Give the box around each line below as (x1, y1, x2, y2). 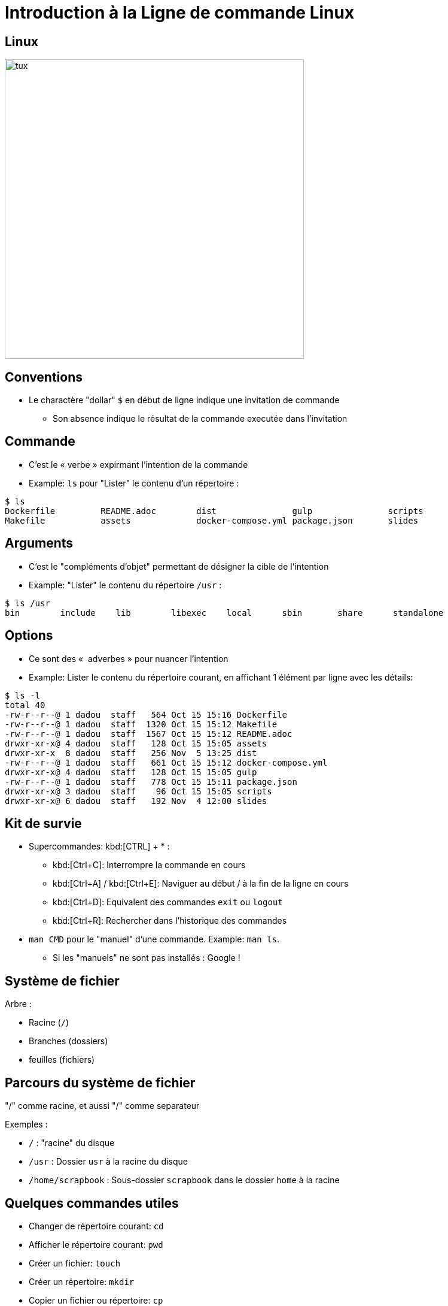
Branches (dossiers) (29, 1036, 108, 1047)
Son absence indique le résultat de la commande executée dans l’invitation (53, 413, 348, 424)
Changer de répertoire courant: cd (29, 1220, 164, 1231)
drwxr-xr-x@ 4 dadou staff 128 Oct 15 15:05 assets (5, 738, 267, 748)
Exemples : (5, 1119, 48, 1130)
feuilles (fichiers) (29, 1054, 95, 1065)
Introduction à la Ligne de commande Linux (5, 2, 355, 23)
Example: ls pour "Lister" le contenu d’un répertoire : (29, 477, 239, 488)
